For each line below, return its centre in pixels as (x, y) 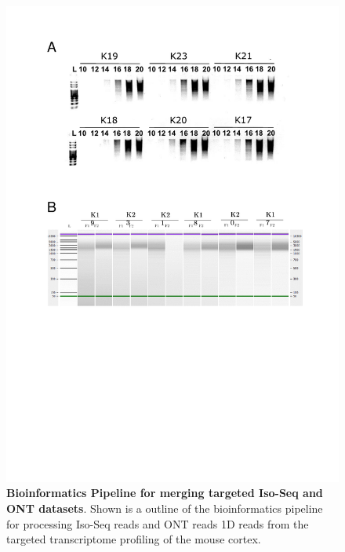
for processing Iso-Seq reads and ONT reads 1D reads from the (158, 523)
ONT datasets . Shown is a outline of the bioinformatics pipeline (165, 508)
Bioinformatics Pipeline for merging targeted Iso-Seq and (165, 493)
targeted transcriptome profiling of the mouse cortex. (134, 539)
